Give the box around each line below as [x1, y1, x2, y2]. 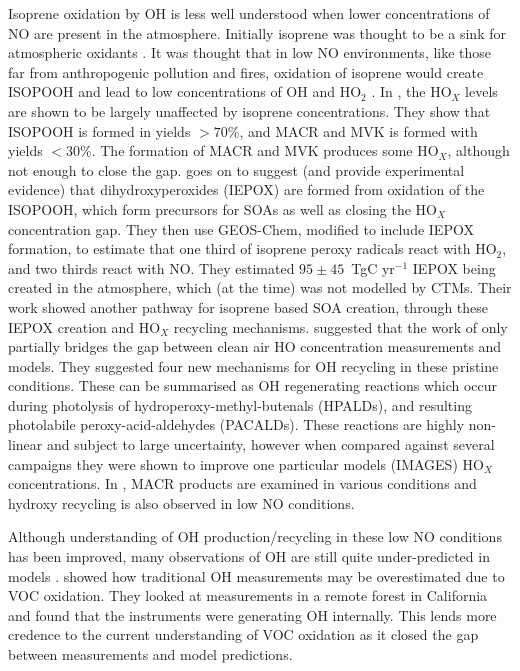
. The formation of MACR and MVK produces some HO [91, 140, 439, 161]
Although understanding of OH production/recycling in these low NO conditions [8, 526, 502, 547]
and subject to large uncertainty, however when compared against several [46, 434, 495, 455]
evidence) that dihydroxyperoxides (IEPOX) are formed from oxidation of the [8, 179, 485, 200]
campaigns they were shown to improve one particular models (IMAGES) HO [8, 453, 484, 474]
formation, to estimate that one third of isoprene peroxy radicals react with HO [8, 238, 497, 259]
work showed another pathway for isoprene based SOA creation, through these [8, 296, 489, 317]
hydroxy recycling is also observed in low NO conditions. [8, 492, 355, 513]
